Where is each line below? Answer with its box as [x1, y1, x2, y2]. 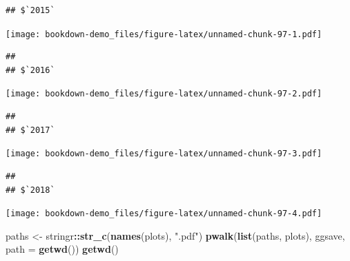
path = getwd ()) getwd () [6, 242, 119, 256]
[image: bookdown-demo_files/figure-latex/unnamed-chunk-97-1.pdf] [6, 29, 322, 39]
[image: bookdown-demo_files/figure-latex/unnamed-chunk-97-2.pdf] [6, 89, 322, 99]
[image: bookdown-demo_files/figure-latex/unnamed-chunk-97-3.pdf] [6, 149, 322, 159]
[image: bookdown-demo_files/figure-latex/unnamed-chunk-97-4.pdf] [6, 209, 322, 219]
